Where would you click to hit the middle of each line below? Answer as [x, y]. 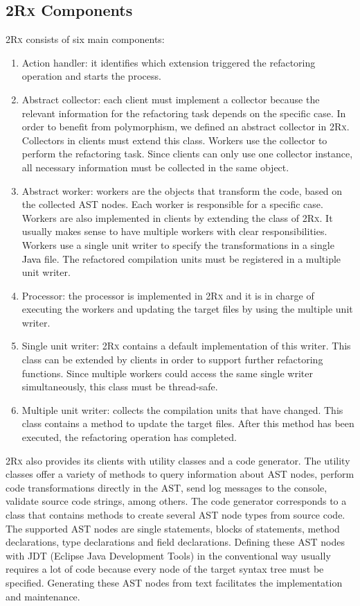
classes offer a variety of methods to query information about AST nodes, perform [180, 474]
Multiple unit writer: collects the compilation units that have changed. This [182, 409]
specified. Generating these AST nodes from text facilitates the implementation [174, 582]
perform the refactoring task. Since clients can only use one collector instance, [187, 154]
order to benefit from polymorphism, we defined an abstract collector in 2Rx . [186, 127]
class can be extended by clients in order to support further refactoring [172, 360]
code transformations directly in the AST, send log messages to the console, [166, 487]
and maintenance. [43, 596]
